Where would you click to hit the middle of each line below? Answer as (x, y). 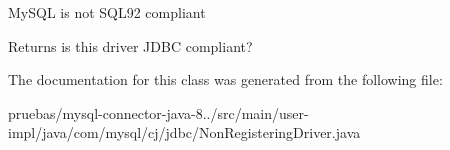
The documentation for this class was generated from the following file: (225, 79)
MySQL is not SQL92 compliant (107, 12)
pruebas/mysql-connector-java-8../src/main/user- (158, 112)
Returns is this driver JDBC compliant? (130, 45)
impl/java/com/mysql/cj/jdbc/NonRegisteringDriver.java (184, 132)
